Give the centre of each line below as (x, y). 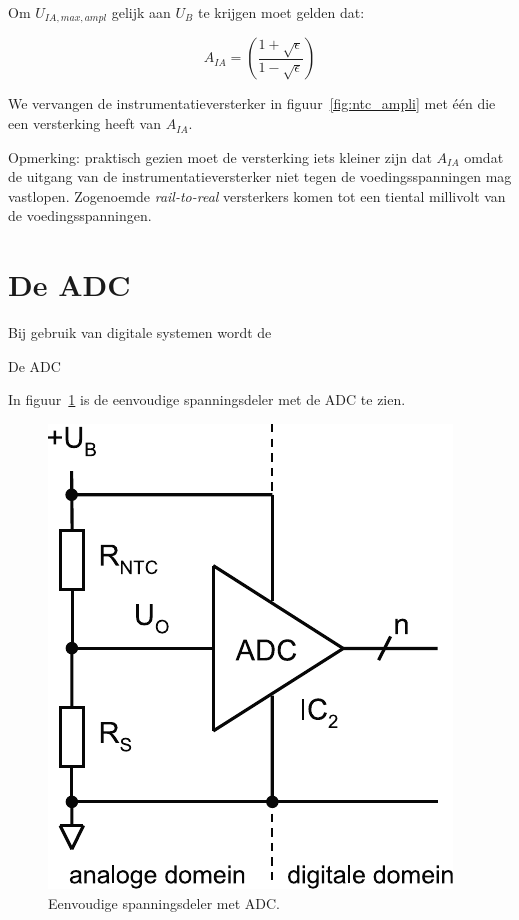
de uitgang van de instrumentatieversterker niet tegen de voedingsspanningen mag (260, 176)
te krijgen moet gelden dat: (281, 12)
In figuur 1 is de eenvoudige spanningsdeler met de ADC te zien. (207, 399)
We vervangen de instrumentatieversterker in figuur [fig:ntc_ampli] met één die (252, 103)
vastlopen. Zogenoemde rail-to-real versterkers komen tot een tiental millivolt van (257, 195)
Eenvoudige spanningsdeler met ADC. (164, 902)
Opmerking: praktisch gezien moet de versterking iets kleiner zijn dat (220, 156)
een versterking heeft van (84, 123)
